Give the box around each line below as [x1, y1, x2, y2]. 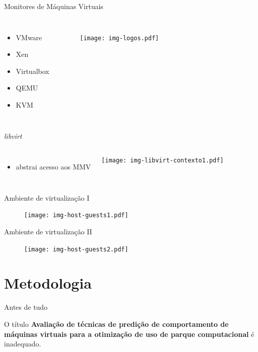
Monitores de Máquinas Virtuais [4, 1, 103, 11]
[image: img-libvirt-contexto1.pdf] [101, 157, 224, 164]
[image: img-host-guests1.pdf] [24, 212, 128, 219]
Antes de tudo [4, 302, 48, 312]
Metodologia [4, 273, 92, 293]
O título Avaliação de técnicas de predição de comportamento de [4, 318, 229, 329]
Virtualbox [16, 65, 49, 76]
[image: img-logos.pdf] [79, 34, 159, 42]
